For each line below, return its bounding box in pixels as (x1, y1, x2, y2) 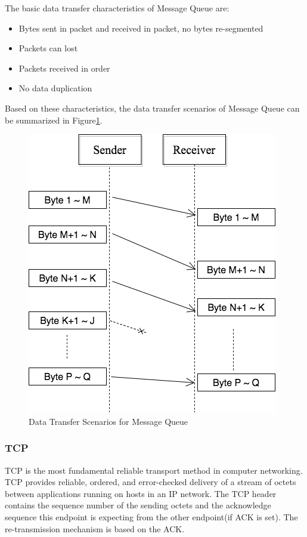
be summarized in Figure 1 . (5, 113, 103, 126)
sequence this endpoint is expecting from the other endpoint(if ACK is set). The (5, 510, 298, 523)
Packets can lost (18, 42, 78, 54)
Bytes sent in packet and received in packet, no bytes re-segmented (18, 21, 263, 34)
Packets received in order (18, 61, 110, 74)
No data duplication (18, 82, 92, 94)
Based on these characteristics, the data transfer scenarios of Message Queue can (5, 101, 300, 114)
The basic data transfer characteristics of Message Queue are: (5, 2, 230, 14)
